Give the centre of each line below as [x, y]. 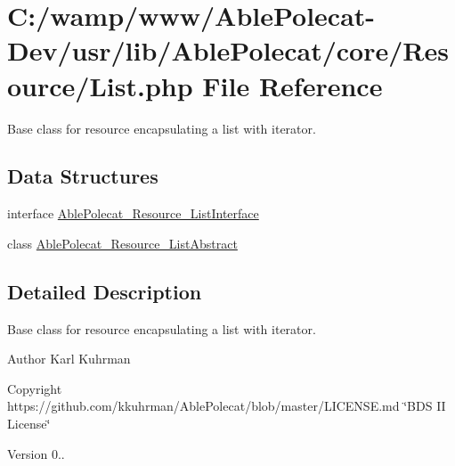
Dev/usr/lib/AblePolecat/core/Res [228, 50]
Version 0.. [36, 453]
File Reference [292, 85]
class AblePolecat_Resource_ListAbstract [122, 243]
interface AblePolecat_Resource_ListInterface [133, 213]
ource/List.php [100, 85]
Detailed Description [105, 291]
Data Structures [83, 176]
